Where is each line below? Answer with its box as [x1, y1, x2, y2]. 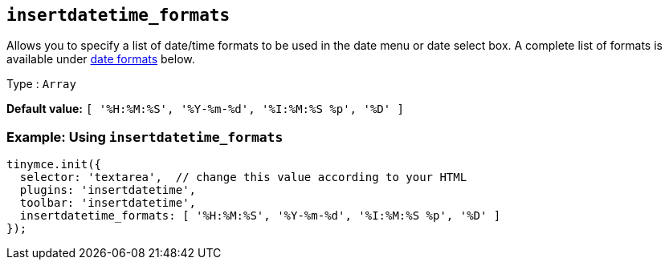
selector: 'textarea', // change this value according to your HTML [19, 171, 467, 184]
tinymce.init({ [6, 158, 102, 171]
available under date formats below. [6, 52, 195, 66]
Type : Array [6, 77, 76, 91]
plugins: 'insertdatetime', [19, 183, 197, 197]
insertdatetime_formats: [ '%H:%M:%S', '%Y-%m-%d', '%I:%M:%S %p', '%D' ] [19, 209, 501, 223]
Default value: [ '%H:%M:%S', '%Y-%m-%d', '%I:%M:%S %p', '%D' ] [6, 102, 405, 116]
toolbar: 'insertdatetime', [19, 196, 197, 210]
